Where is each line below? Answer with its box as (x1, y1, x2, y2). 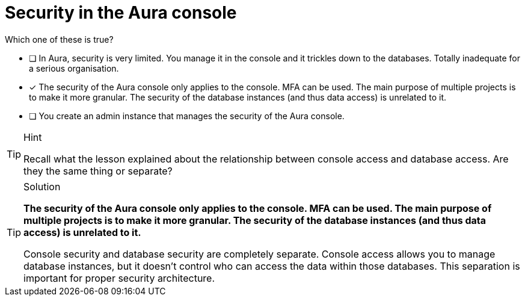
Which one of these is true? (5, 34, 114, 45)
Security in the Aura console (5, 2, 237, 23)
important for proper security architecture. (23, 272, 215, 284)
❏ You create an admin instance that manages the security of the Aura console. (29, 110, 345, 121)
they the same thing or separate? (23, 164, 173, 177)
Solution (23, 180, 61, 193)
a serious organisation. (29, 63, 119, 73)
